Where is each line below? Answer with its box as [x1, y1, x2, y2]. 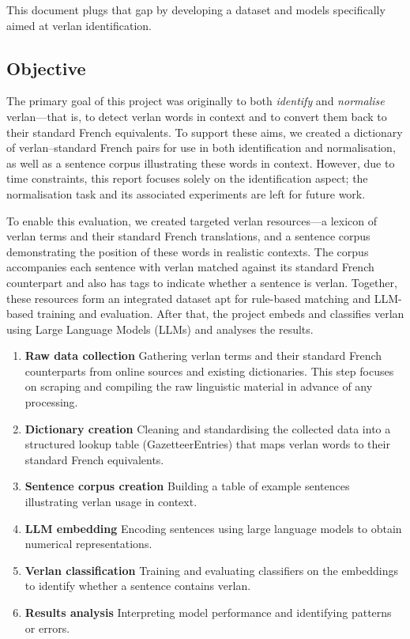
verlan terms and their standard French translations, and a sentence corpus [6, 228, 371, 244]
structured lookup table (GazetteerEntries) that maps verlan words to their [24, 436, 390, 452]
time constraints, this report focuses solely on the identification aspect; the [6, 170, 368, 187]
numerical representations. [24, 535, 152, 552]
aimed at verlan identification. [6, 17, 152, 33]
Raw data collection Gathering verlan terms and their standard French [24, 347, 382, 364]
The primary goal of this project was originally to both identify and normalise [6, 93, 385, 109]
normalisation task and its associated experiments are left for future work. [6, 185, 366, 202]
